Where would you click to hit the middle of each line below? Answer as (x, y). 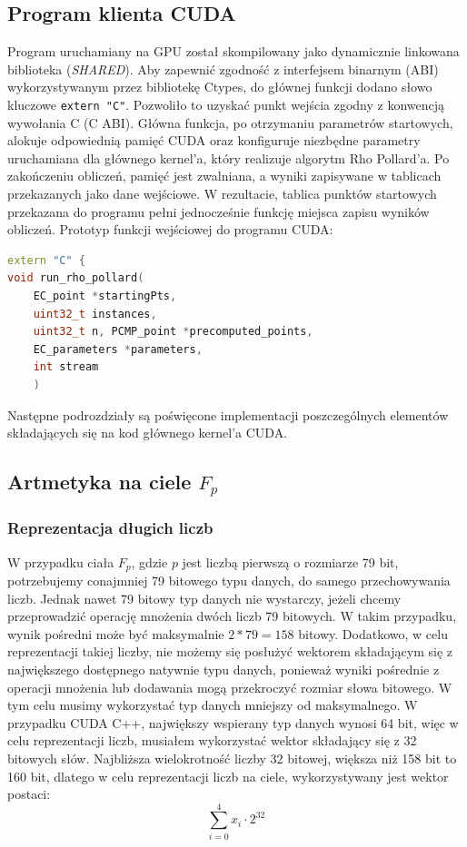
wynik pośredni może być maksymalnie (116, 633)
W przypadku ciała (61, 561)
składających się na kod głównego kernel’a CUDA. (148, 433)
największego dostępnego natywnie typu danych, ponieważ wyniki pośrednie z (224, 669)
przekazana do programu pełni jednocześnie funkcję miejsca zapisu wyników (219, 211)
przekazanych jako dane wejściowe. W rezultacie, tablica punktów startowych (222, 194)
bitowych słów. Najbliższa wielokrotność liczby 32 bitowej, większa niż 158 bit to (232, 758)
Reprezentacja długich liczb (110, 528)
